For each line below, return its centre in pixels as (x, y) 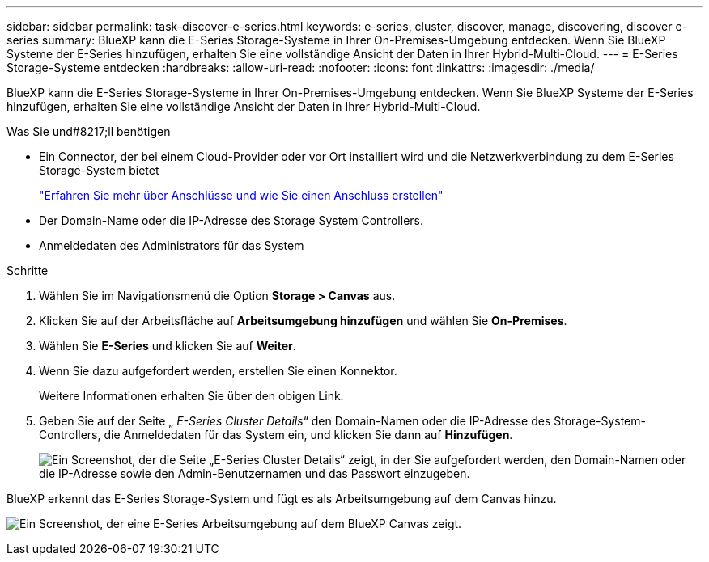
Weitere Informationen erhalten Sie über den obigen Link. (191, 396)
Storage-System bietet (99, 170)
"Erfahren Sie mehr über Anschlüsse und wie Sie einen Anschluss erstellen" (241, 195)
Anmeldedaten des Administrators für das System (172, 245)
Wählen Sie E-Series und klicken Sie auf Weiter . (168, 346)
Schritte (28, 270)
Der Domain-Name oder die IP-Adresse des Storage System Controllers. (231, 220)
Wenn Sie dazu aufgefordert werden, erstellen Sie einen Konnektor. (218, 371)
